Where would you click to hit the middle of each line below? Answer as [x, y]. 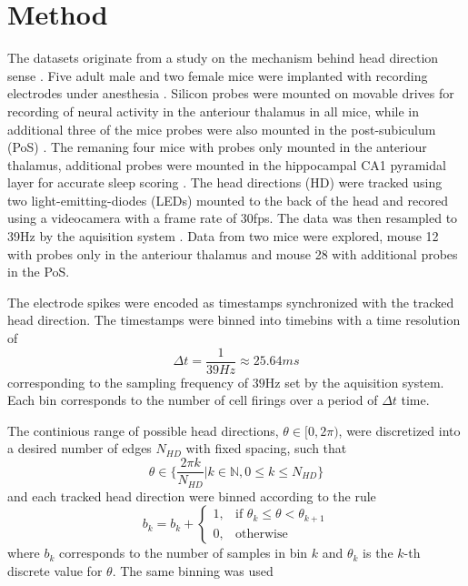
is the [378, 553]
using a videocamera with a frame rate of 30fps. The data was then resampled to [233, 218]
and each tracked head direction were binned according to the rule [192, 495]
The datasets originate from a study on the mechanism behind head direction [223, 58]
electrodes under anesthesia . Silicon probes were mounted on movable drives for [231, 93]
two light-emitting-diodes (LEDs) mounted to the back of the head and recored [228, 200]
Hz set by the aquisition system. [354, 382]
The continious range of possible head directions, [143, 430]
